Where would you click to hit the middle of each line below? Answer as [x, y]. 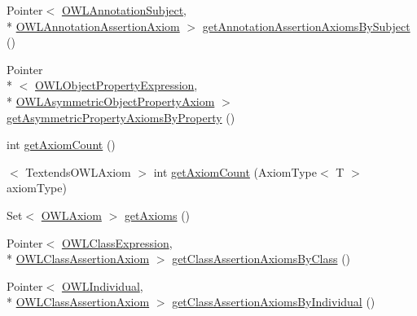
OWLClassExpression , [117, 242]
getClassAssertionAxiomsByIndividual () [274, 302]
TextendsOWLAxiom [78, 171]
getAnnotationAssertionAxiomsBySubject [306, 26]
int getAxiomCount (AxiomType [235, 171]
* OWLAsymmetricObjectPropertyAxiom [111, 101]
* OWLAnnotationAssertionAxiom [93, 26]
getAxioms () [157, 215]
